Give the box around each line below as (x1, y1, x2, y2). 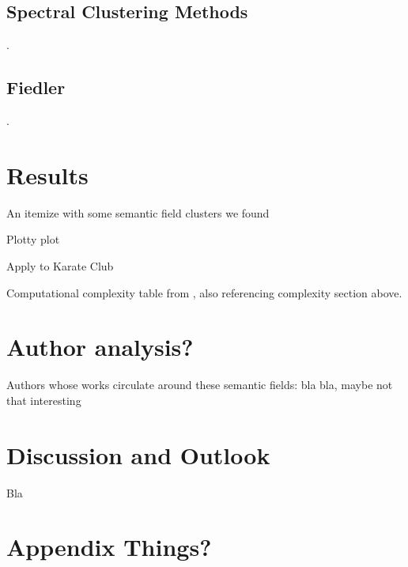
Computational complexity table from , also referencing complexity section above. (6, 284, 402, 301)
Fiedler (6, 75, 66, 100)
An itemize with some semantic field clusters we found (6, 204, 270, 221)
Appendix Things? (6, 531, 212, 563)
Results (6, 158, 89, 191)
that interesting (6, 391, 81, 408)
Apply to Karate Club (6, 257, 114, 274)
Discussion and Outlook (6, 438, 270, 471)
